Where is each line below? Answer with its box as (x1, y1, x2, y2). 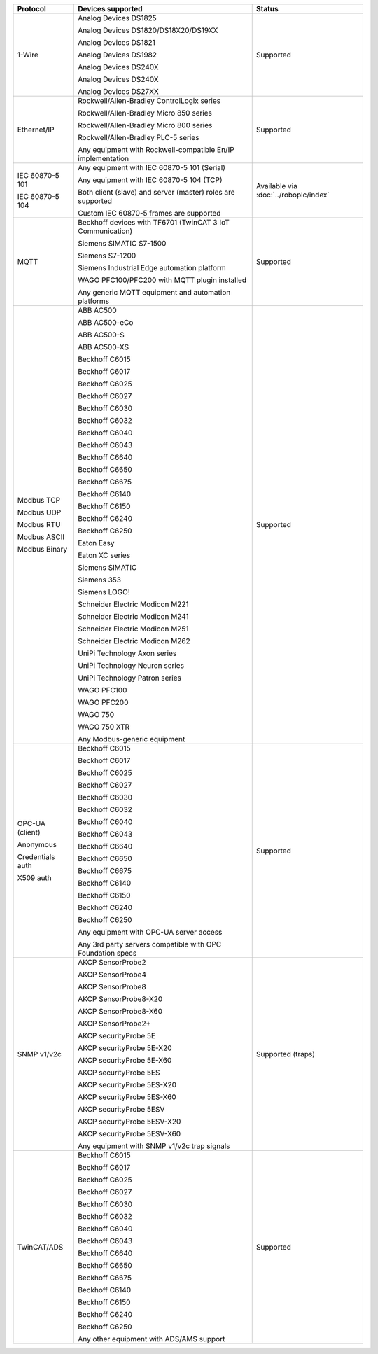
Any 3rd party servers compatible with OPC (78, 940, 222, 949)
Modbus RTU (17, 520, 61, 529)
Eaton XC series (78, 550, 131, 560)
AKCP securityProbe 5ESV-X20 (78, 1117, 181, 1126)
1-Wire (17, 50, 38, 60)
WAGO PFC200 (78, 697, 129, 707)
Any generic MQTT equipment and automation (78, 288, 231, 297)
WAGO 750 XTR (78, 722, 130, 732)
